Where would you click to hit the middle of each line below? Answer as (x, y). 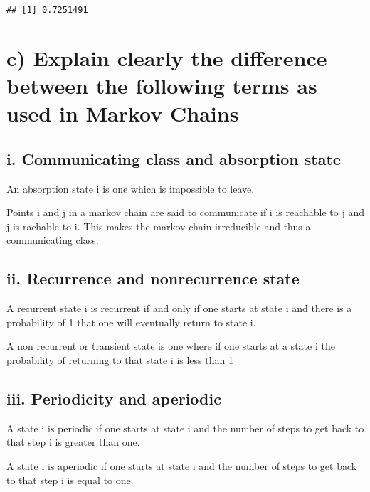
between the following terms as (162, 86)
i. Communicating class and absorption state (174, 158)
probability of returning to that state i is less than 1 (120, 359)
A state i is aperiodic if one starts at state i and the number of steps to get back (182, 465)
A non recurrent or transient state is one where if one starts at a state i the (171, 346)
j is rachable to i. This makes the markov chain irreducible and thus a (159, 226)
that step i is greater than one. (73, 442)
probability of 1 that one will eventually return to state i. (131, 322)
